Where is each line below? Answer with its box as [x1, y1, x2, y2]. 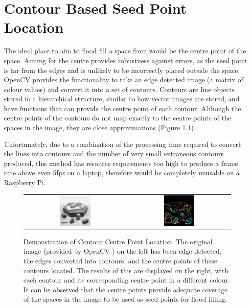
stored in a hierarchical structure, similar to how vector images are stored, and [4, 94, 240, 104]
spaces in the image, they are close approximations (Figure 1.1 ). [4, 122, 196, 133]
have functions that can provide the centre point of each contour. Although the [4, 103, 241, 113]
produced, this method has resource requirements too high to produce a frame [4, 158, 238, 168]
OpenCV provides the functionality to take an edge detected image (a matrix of [4, 74, 243, 85]
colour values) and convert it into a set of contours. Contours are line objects [4, 84, 235, 94]
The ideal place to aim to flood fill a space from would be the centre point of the [4, 46, 246, 56]
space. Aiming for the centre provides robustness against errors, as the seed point [4, 55, 248, 65]
